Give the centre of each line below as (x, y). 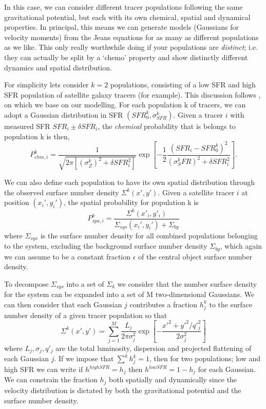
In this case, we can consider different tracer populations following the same (123, 7)
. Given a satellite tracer (196, 192)
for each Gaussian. (227, 369)
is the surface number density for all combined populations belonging (149, 235)
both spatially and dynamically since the (173, 379)
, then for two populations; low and (205, 358)
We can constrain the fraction (51, 379)
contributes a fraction (164, 304)
